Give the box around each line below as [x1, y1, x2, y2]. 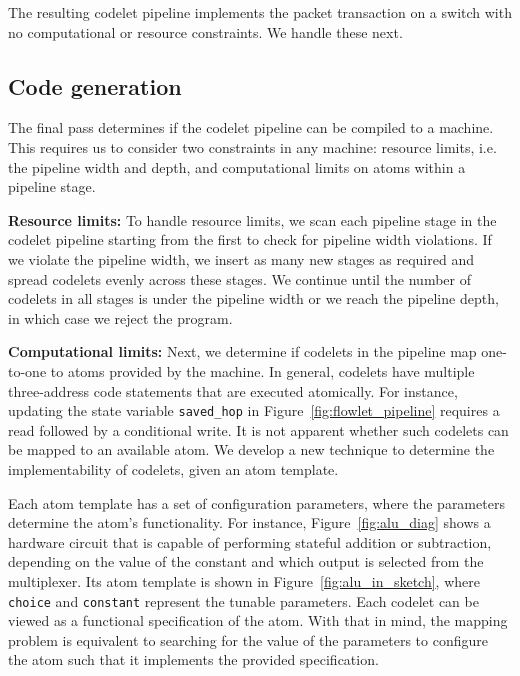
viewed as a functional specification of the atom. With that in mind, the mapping [8, 610, 508, 631]
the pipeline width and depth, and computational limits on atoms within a [8, 156, 466, 177]
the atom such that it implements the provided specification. [8, 649, 379, 670]
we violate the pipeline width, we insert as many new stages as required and [8, 248, 474, 269]
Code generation [8, 70, 182, 101]
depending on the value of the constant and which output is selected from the [8, 551, 484, 572]
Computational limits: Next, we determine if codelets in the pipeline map [8, 341, 477, 362]
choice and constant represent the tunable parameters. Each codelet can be [8, 590, 479, 611]
